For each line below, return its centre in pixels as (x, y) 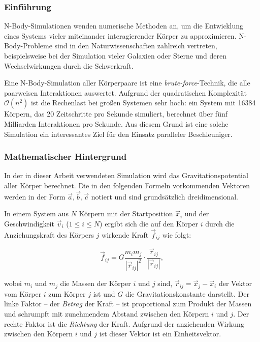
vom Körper (23, 293)
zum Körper (67, 293)
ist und (104, 293)
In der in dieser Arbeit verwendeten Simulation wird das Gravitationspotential (126, 175)
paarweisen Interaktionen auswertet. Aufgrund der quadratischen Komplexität (126, 92)
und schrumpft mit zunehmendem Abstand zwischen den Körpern (107, 313)
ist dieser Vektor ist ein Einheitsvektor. (160, 334)
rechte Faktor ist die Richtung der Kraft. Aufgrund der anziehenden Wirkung (124, 323)
